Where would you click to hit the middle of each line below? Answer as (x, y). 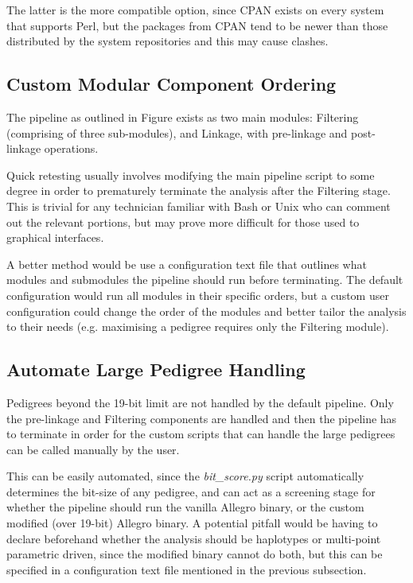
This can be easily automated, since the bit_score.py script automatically (185, 476)
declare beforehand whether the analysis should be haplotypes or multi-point (194, 538)
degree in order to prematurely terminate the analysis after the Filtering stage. (199, 190)
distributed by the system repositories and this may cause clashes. (168, 41)
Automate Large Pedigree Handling (156, 369)
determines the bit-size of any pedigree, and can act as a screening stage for (191, 491)
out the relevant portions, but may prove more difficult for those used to (183, 222)
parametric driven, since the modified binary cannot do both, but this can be (195, 554)
